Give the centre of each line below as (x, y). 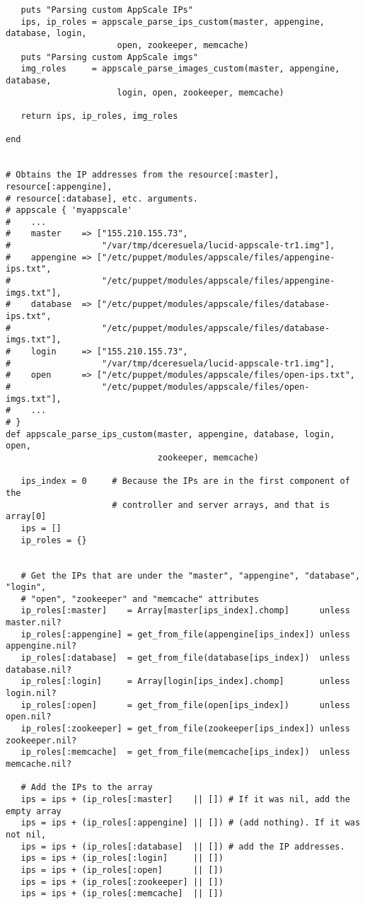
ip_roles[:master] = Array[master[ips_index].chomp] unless (185, 611)
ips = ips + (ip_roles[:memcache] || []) (122, 894)
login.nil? (31, 694)
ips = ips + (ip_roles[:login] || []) (122, 858)
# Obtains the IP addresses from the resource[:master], (143, 175)
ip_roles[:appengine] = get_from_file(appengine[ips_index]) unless (185, 634)
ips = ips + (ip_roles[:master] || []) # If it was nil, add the (185, 799)
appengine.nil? (41, 646)
